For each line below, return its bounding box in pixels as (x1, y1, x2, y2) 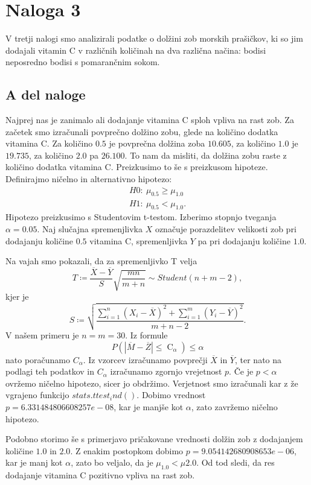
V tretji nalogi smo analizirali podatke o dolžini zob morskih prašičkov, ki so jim (5, 32, 303, 45)
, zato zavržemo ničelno (191, 401, 278, 413)
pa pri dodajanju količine (197, 234, 290, 247)
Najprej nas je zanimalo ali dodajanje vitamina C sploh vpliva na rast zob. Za (5, 113, 294, 126)
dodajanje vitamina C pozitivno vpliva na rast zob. (5, 469, 195, 481)
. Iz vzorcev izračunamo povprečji (83, 353, 208, 366)
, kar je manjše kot (114, 401, 184, 413)
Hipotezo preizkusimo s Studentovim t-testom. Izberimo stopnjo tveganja (5, 211, 277, 223)
